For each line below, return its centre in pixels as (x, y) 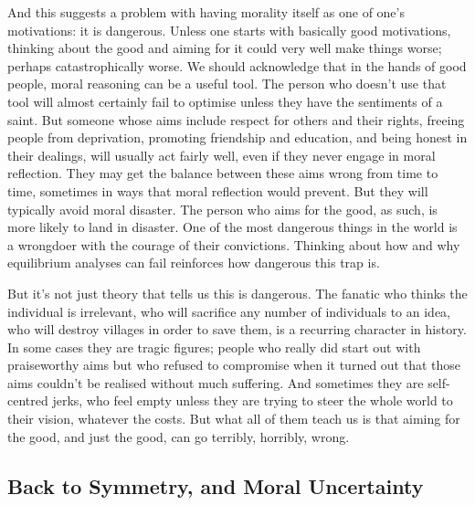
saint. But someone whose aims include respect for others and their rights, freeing (236, 119)
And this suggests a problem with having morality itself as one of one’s (206, 12)
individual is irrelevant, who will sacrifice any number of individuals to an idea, (229, 311)
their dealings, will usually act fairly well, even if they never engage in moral (222, 155)
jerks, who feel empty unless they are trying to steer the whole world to (253, 400)
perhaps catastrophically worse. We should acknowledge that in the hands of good (237, 65)
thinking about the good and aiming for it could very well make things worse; (225, 48)
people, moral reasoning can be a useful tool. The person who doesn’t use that (227, 84)
